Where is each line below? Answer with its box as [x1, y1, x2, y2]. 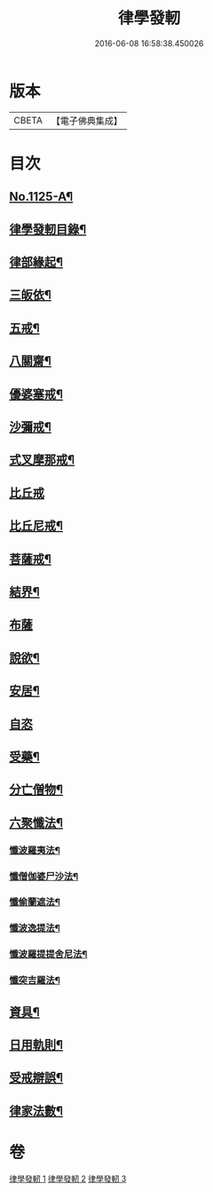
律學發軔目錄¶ [9, 221, 87, 236]
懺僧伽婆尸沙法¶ [9, 870, 79, 882]
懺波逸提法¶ [9, 922, 60, 934]
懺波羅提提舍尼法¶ [9, 948, 88, 960]
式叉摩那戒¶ [9, 452, 75, 467]
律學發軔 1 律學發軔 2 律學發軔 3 [9, 1173, 127, 1184]
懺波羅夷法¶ [9, 844, 60, 856]
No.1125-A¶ [9, 189, 74, 204]
